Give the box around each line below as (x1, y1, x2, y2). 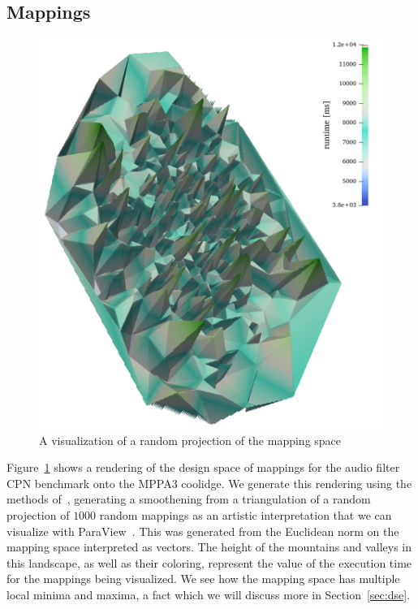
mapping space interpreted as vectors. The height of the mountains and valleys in (6, 538, 412, 555)
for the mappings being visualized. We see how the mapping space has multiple (6, 570, 400, 587)
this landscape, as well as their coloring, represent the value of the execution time (6, 554, 412, 571)
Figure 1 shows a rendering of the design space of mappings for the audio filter (6, 459, 400, 476)
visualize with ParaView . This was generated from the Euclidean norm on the (6, 522, 399, 539)
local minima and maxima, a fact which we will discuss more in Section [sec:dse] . (6, 585, 410, 603)
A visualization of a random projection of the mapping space (39, 431, 342, 448)
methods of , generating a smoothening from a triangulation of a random (6, 490, 371, 508)
